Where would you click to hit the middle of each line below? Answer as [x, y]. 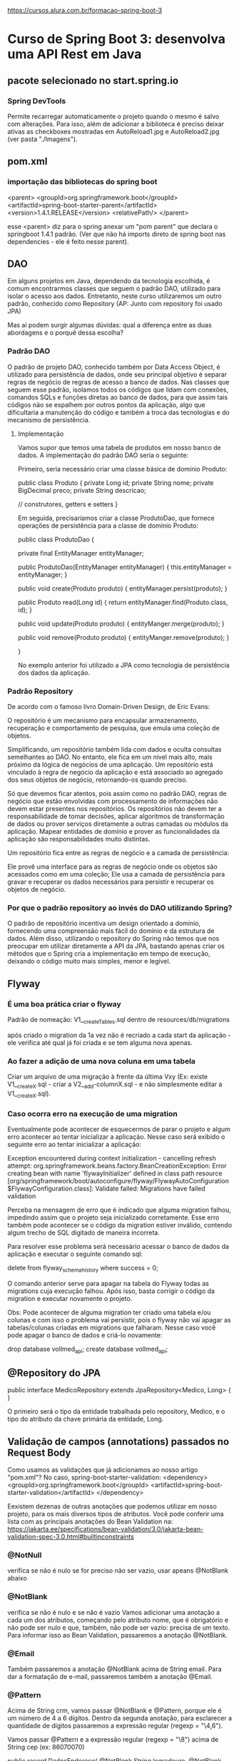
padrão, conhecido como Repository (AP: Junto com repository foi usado [115, 304]
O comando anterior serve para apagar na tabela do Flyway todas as [108, 1283]
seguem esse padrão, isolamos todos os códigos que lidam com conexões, [118, 389]
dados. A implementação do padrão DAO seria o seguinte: [103, 455]
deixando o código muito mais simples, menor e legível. [89, 961]
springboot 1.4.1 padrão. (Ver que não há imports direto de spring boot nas [117, 234]
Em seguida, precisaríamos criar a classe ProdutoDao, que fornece [116, 518]
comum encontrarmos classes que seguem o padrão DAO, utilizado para [114, 289]
